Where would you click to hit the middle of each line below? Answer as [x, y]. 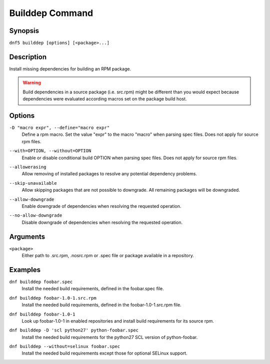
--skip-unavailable [33, 183]
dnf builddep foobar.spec [41, 282]
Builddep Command [51, 13]
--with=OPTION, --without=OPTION [50, 151]
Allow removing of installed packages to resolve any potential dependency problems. [109, 174]
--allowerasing [28, 167]
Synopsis [24, 31]
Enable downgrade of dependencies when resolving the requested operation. [101, 206]
